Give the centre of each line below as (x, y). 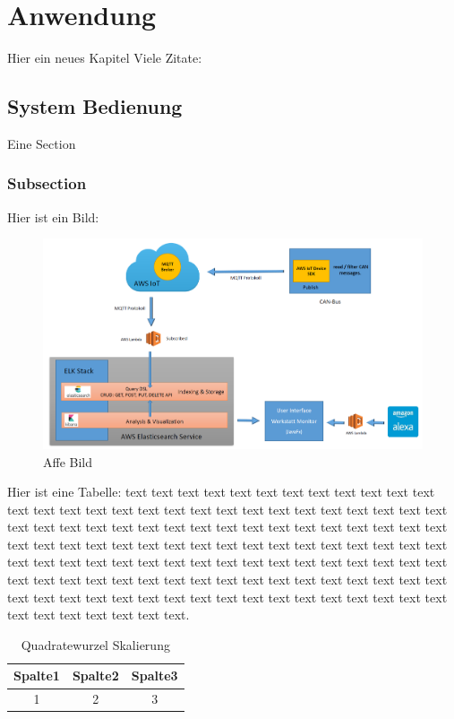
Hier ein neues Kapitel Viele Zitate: (105, 58)
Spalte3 (154, 676)
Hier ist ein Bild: (53, 217)
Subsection (47, 183)
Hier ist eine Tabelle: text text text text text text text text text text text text (221, 492)
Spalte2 (95, 676)
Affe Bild (68, 461)
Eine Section (42, 143)
